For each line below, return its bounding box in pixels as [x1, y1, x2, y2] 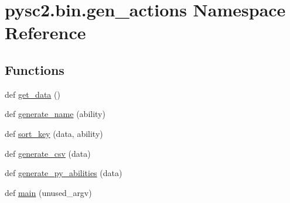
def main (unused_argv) [5, 186, 92, 198]
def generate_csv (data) [5, 147, 91, 159]
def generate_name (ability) [5, 108, 105, 120]
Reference [5, 20, 86, 44]
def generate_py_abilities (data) [5, 167, 122, 179]
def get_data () [5, 88, 60, 100]
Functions [5, 60, 64, 78]
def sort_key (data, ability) [5, 127, 103, 139]
